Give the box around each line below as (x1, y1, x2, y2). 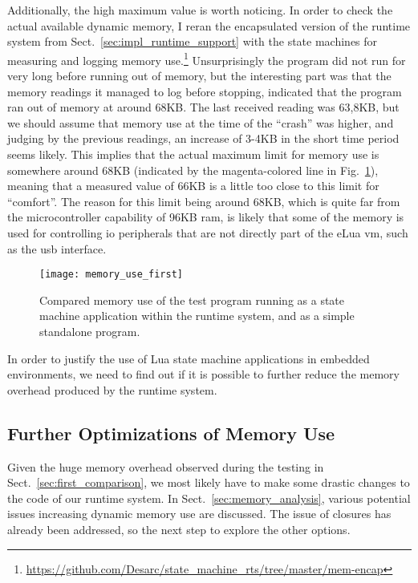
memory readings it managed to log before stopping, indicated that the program (7, 83, 402, 99)
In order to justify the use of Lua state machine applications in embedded (7, 350, 370, 366)
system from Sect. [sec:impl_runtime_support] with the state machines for (7, 33, 378, 50)
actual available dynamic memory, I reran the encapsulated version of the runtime (7, 17, 411, 34)
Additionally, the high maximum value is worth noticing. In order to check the (7, 2, 393, 18)
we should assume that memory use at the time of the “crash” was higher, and (7, 114, 394, 131)
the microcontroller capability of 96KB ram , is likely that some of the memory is (7, 209, 404, 225)
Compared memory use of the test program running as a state (39, 291, 345, 308)
